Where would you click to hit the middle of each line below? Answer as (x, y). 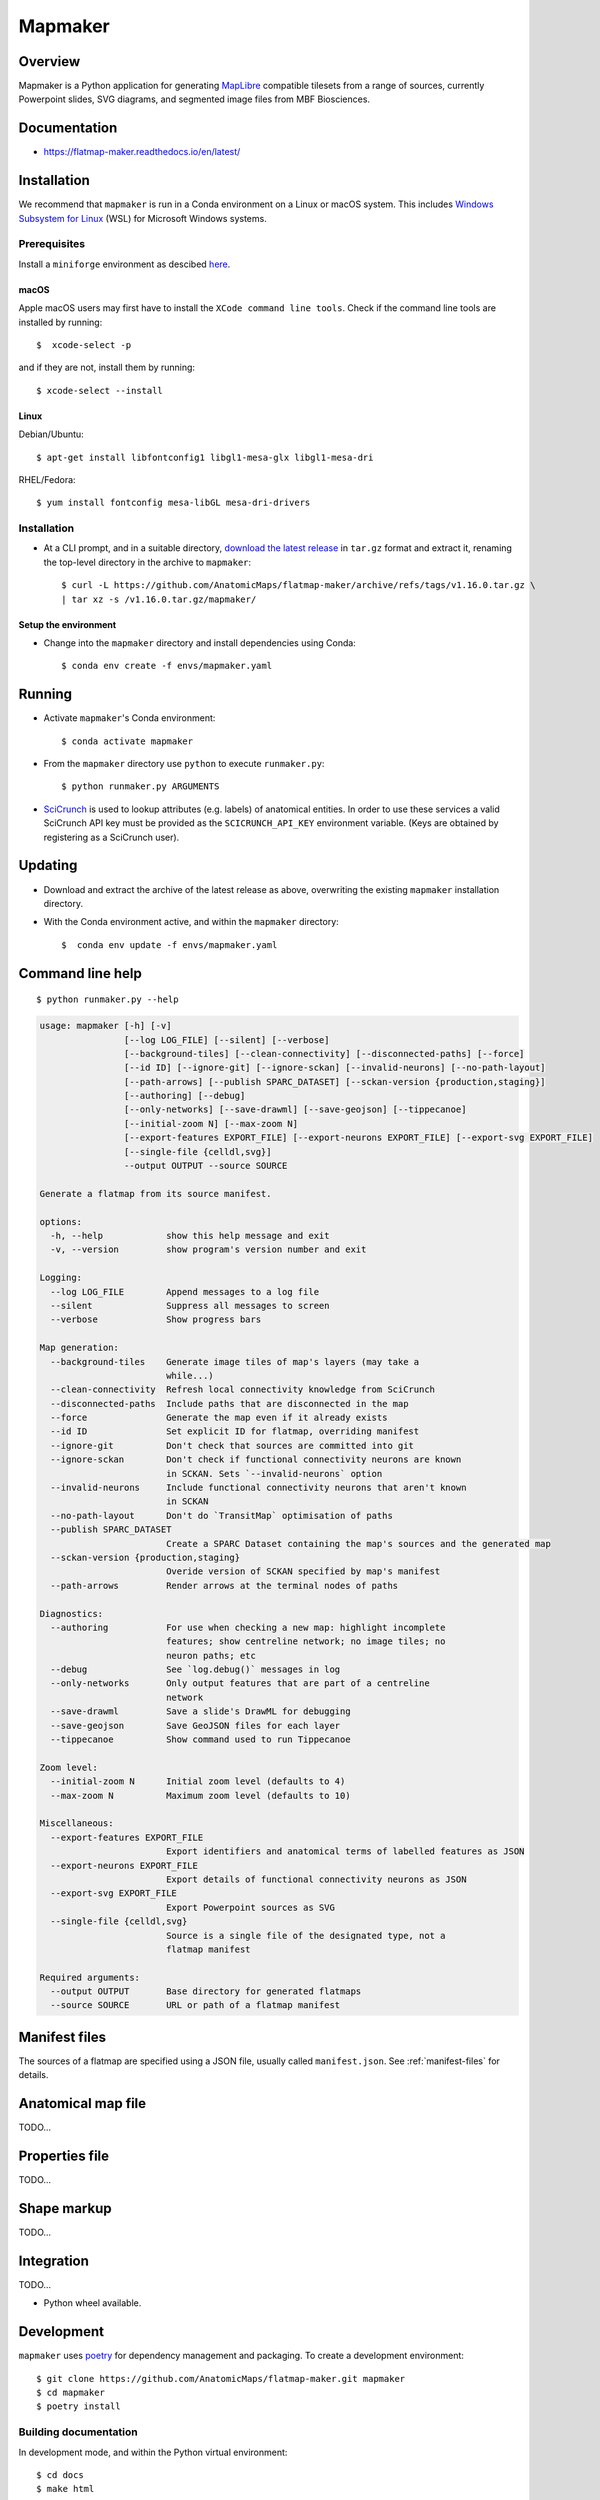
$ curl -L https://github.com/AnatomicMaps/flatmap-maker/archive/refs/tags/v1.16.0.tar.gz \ (298, 585)
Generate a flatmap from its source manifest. (155, 1193)
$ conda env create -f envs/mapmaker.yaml (167, 666)
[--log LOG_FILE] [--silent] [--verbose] (226, 1039)
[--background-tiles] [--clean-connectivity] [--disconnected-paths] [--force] (324, 1053)
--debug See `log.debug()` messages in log (195, 1669)
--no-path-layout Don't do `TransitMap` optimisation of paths (222, 1515)
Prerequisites (51, 244)
